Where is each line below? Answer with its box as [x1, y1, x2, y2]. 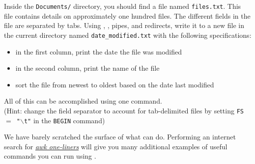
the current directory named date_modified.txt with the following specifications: [4, 29, 252, 40]
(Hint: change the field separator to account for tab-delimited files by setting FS [4, 105, 244, 115]
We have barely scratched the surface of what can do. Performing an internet [4, 132, 236, 142]
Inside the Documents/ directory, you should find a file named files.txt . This [4, 1, 241, 11]
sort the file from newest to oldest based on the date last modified [15, 79, 214, 89]
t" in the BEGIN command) [24, 115, 105, 125]
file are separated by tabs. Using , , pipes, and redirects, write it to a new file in [4, 20, 245, 30]
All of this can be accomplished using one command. [4, 96, 162, 106]
